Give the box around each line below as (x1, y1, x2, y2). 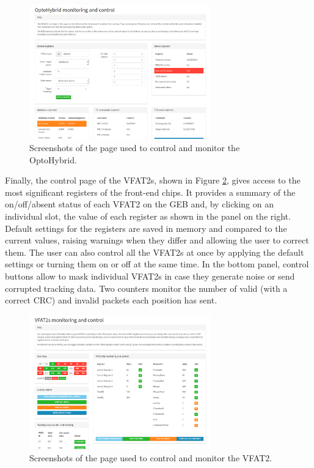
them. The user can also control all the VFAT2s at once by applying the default (5, 245, 304, 258)
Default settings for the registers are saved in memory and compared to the (5, 221, 287, 234)
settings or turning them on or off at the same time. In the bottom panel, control (5, 258, 309, 270)
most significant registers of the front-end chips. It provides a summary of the (5, 185, 296, 198)
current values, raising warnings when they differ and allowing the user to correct (5, 234, 309, 247)
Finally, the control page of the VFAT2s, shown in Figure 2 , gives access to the (5, 174, 301, 187)
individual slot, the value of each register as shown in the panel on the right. (5, 209, 291, 222)
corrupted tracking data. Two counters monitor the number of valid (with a (5, 281, 288, 294)
